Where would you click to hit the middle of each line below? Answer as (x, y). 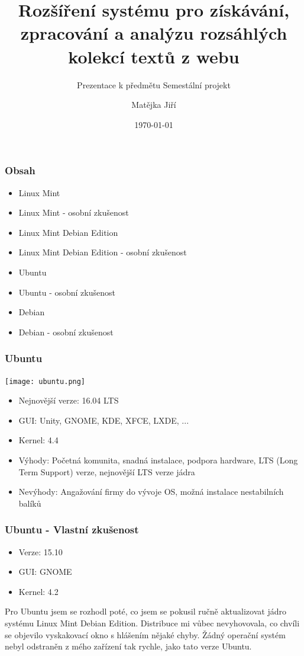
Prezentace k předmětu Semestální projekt (154, 84)
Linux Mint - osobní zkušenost (74, 212)
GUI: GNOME (45, 572)
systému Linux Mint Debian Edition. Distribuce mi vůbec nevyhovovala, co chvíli (152, 623)
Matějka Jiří (154, 105)
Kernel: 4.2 (38, 591)
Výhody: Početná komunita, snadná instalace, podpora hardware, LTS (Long (158, 460)
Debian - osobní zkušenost (66, 332)
